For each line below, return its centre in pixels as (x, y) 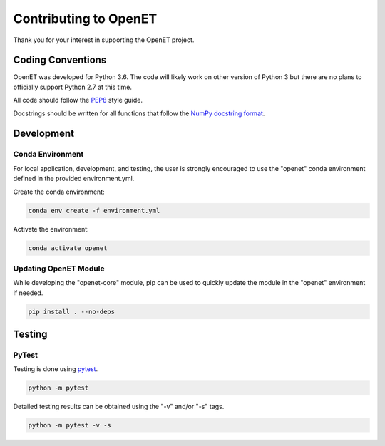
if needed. (28, 293)
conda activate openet (68, 248)
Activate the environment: (51, 229)
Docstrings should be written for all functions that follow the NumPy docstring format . (139, 113)
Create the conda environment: (59, 192)
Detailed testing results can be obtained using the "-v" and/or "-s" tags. (119, 407)
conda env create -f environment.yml (94, 211)
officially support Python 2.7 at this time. (72, 87)
